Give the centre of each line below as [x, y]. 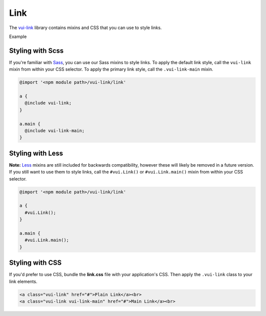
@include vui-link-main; [55, 130]
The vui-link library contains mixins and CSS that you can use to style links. [85, 28]
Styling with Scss [36, 51]
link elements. [23, 281]
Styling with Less [36, 153]
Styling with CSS [35, 263]
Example [18, 36]
